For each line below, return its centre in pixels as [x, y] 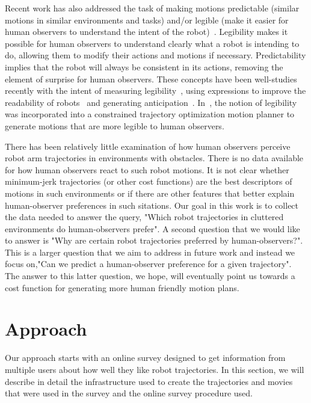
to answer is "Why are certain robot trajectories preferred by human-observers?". [154, 240]
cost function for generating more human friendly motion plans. [122, 287]
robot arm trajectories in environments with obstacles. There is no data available [154, 158]
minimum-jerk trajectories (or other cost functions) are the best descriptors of [149, 181]
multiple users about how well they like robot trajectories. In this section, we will [155, 369]
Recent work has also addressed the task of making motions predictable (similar [152, 8]
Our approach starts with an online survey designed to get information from [145, 358]
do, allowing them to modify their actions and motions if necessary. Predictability [155, 55]
